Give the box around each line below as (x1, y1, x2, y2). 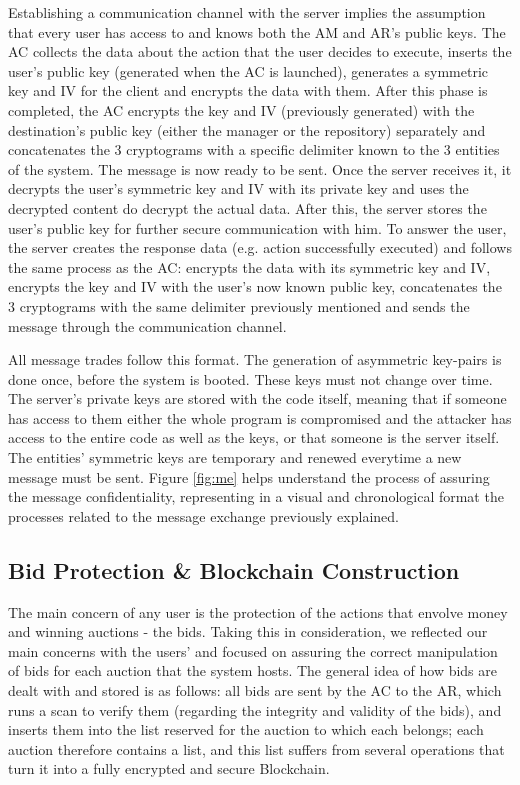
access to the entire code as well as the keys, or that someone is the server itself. (8, 427, 500, 448)
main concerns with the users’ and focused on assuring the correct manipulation (8, 640, 498, 661)
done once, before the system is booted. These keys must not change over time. (8, 368, 493, 389)
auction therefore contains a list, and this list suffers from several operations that (8, 738, 505, 759)
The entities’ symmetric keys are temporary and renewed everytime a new (8, 447, 462, 468)
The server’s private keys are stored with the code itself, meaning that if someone (8, 388, 507, 409)
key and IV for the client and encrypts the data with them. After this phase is (8, 80, 488, 101)
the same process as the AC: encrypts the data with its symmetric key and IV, (8, 256, 491, 277)
